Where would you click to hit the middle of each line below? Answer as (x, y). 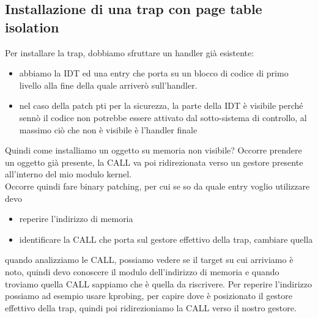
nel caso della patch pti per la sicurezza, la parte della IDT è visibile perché (161, 105)
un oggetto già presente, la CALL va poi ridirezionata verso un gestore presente (154, 162)
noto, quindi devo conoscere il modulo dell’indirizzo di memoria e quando (142, 271)
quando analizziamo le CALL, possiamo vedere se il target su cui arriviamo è (149, 260)
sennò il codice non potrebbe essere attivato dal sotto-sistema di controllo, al (163, 117)
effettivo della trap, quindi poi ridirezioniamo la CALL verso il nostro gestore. (151, 307)
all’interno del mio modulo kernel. (68, 174)
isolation (32, 27)
